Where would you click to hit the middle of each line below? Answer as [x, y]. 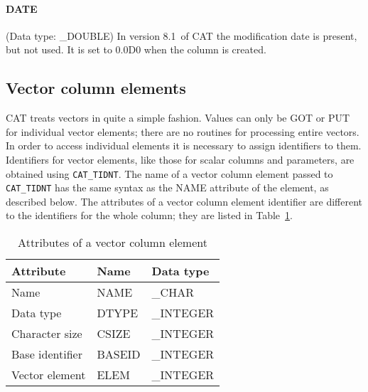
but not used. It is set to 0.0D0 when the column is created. [136, 49]
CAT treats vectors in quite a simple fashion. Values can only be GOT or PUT [178, 118]
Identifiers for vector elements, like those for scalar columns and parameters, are [180, 159]
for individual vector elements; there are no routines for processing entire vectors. [183, 131]
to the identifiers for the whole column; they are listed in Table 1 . [149, 215]
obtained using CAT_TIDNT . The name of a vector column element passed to [169, 173]
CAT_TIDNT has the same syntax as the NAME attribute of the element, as [167, 187]
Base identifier [47, 354]
